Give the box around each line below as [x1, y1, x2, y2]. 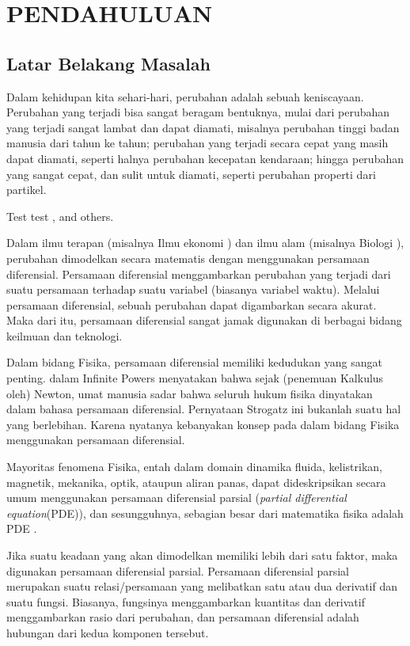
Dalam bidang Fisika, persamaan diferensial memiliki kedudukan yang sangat [6, 354, 382, 370]
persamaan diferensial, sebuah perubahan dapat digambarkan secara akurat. [6, 296, 377, 313]
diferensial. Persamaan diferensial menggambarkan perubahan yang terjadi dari [6, 265, 391, 282]
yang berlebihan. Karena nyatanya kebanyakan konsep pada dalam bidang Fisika [6, 416, 400, 432]
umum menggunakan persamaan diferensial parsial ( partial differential [6, 489, 347, 506]
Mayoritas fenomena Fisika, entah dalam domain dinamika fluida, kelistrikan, [6, 458, 383, 475]
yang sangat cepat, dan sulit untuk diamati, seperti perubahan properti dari [6, 165, 376, 182]
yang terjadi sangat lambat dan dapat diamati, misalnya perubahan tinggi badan [6, 119, 400, 135]
